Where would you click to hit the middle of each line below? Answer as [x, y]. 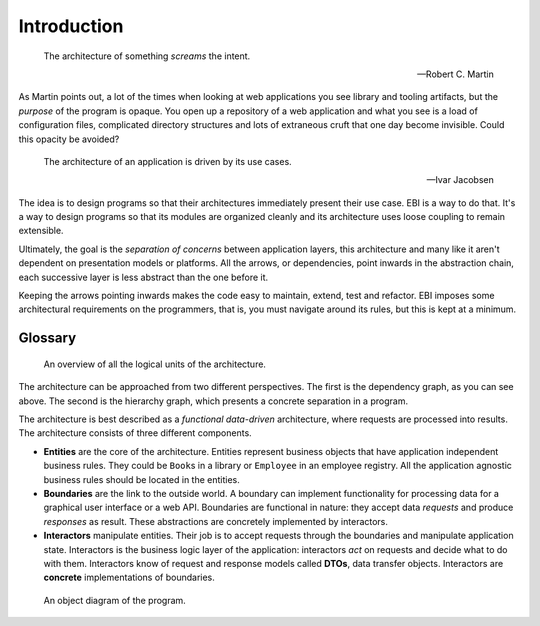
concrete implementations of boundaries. [129, 577]
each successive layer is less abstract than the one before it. [143, 277]
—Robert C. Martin [455, 74]
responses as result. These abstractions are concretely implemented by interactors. [216, 521]
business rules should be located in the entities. [141, 479]
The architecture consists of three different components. [135, 433]
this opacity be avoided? [69, 139]
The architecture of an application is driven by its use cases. [167, 161]
